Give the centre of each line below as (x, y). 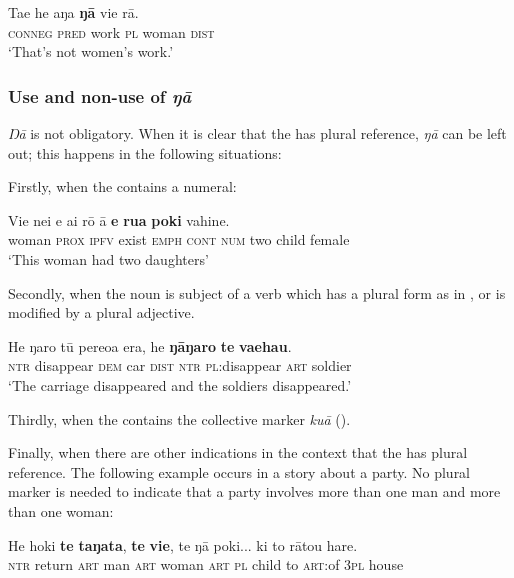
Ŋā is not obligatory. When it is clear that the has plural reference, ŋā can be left (257, 133)
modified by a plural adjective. (101, 312)
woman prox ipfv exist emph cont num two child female (179, 239)
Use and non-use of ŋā (100, 95)
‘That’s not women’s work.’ (91, 51)
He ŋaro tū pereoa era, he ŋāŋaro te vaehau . (150, 345)
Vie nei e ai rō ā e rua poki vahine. (119, 219)
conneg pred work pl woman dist (111, 31)
